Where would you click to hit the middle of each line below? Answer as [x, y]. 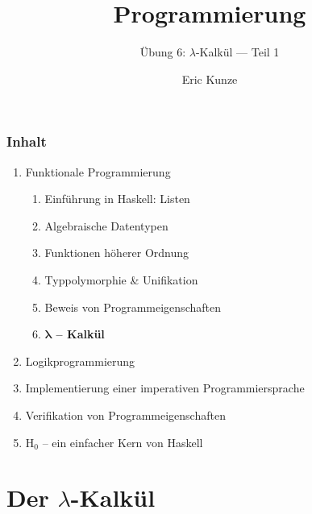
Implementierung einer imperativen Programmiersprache [165, 388]
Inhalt [27, 141]
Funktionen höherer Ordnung [117, 253]
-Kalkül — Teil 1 [237, 52]
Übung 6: [163, 52]
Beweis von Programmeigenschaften [133, 307]
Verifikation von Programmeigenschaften [125, 415]
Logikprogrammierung [80, 361]
